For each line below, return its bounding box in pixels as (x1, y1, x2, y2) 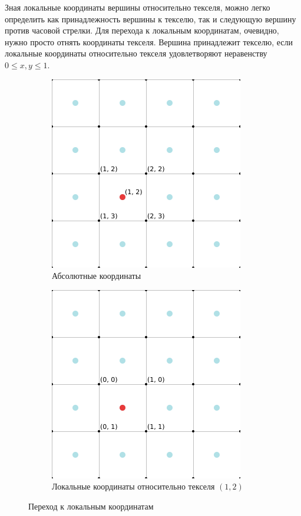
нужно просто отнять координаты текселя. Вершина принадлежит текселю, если (5, 35, 293, 48)
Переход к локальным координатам (28, 500, 154, 512)
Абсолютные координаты (52, 269, 141, 282)
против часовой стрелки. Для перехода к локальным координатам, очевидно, (5, 24, 279, 36)
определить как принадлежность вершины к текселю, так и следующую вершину (5, 12, 296, 25)
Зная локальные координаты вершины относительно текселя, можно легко (5, 1, 270, 13)
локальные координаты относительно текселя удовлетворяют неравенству (5, 47, 267, 59)
